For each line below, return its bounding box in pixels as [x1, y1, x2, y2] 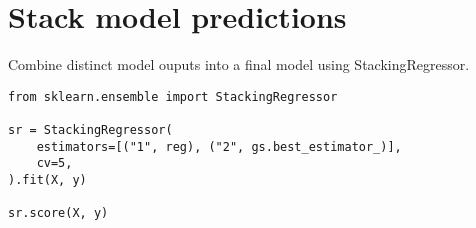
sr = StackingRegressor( [8, 123, 173, 138]
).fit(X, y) [8, 173, 87, 187]
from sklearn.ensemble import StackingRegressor [8, 89, 338, 104]
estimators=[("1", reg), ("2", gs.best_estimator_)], [36, 139, 402, 154]
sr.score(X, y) [8, 206, 109, 221]
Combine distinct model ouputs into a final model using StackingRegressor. [8, 54, 470, 75]
